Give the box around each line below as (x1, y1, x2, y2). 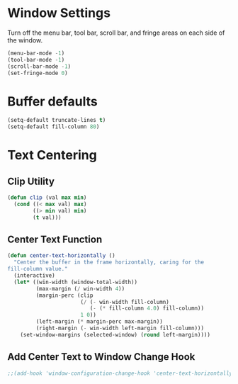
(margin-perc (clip (35, 292, 93, 299)
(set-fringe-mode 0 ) (7, 69, 69, 77)
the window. (7, 35, 43, 44)
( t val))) (33, 214, 62, 221)
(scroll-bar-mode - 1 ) (7, 62, 72, 70)
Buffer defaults (7, 94, 98, 109)
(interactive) (13, 272, 55, 279)
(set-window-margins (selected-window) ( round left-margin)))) (20, 331, 211, 338)
